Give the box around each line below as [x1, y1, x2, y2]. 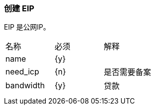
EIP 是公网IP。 [4, 23, 50, 32]
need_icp [5, 67, 39, 77]
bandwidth [5, 80, 45, 91]
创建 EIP [4, 3, 34, 13]
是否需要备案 [104, 67, 152, 77]
